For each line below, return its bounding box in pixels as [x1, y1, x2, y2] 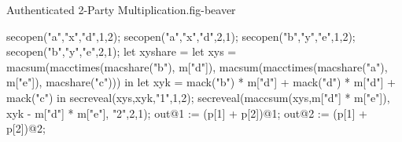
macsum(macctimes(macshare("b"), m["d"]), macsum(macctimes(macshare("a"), [6, 58, 388, 75]
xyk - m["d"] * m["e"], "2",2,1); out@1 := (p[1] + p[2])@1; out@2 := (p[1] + [6, 104, 367, 121]
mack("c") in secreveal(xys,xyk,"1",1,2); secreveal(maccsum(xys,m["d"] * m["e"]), [6, 89, 390, 105]
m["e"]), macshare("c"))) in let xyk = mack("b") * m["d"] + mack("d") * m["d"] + [6, 74, 396, 90]
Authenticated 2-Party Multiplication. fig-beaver [6, 2, 236, 17]
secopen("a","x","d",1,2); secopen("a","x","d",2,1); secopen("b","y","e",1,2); [6, 27, 356, 44]
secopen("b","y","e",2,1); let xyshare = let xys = [6, 43, 237, 60]
